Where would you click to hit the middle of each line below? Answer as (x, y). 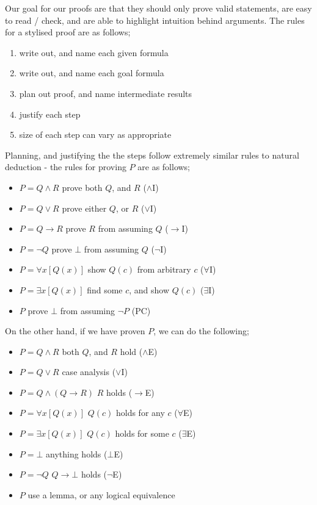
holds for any (140, 413)
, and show (149, 289)
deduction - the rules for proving (66, 167)
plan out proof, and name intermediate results (106, 93)
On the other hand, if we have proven (75, 331)
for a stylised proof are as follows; (68, 32)
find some (105, 289)
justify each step (50, 114)
